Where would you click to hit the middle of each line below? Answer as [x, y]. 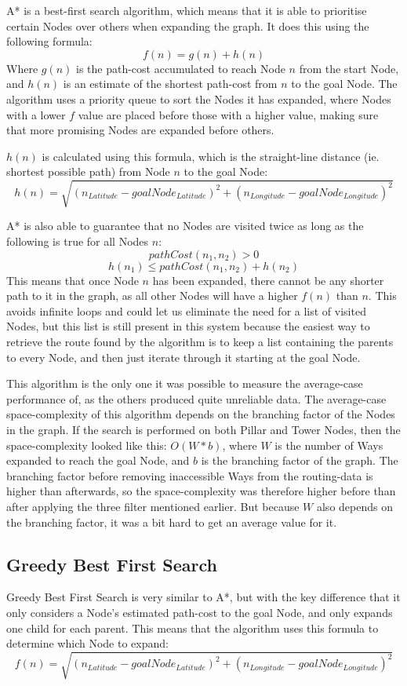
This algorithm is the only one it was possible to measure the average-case [185, 383]
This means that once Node [73, 280]
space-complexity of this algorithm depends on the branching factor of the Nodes [201, 414]
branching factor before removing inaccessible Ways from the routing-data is [190, 475]
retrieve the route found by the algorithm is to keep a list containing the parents [200, 342]
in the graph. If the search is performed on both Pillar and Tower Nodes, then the [203, 430]
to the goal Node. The [344, 84]
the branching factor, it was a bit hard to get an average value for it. [172, 522]
